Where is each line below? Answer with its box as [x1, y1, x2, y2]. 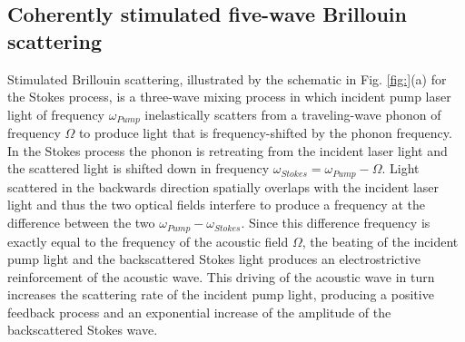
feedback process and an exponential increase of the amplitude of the [7, 302, 391, 321]
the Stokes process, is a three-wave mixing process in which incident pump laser [7, 87, 451, 106]
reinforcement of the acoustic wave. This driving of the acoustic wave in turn [7, 267, 435, 286]
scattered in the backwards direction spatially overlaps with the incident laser [7, 177, 440, 196]
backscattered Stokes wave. [7, 320, 158, 339]
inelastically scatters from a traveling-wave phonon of [144, 104, 441, 123]
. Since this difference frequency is [241, 213, 430, 232]
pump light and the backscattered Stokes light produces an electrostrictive [7, 249, 421, 269]
